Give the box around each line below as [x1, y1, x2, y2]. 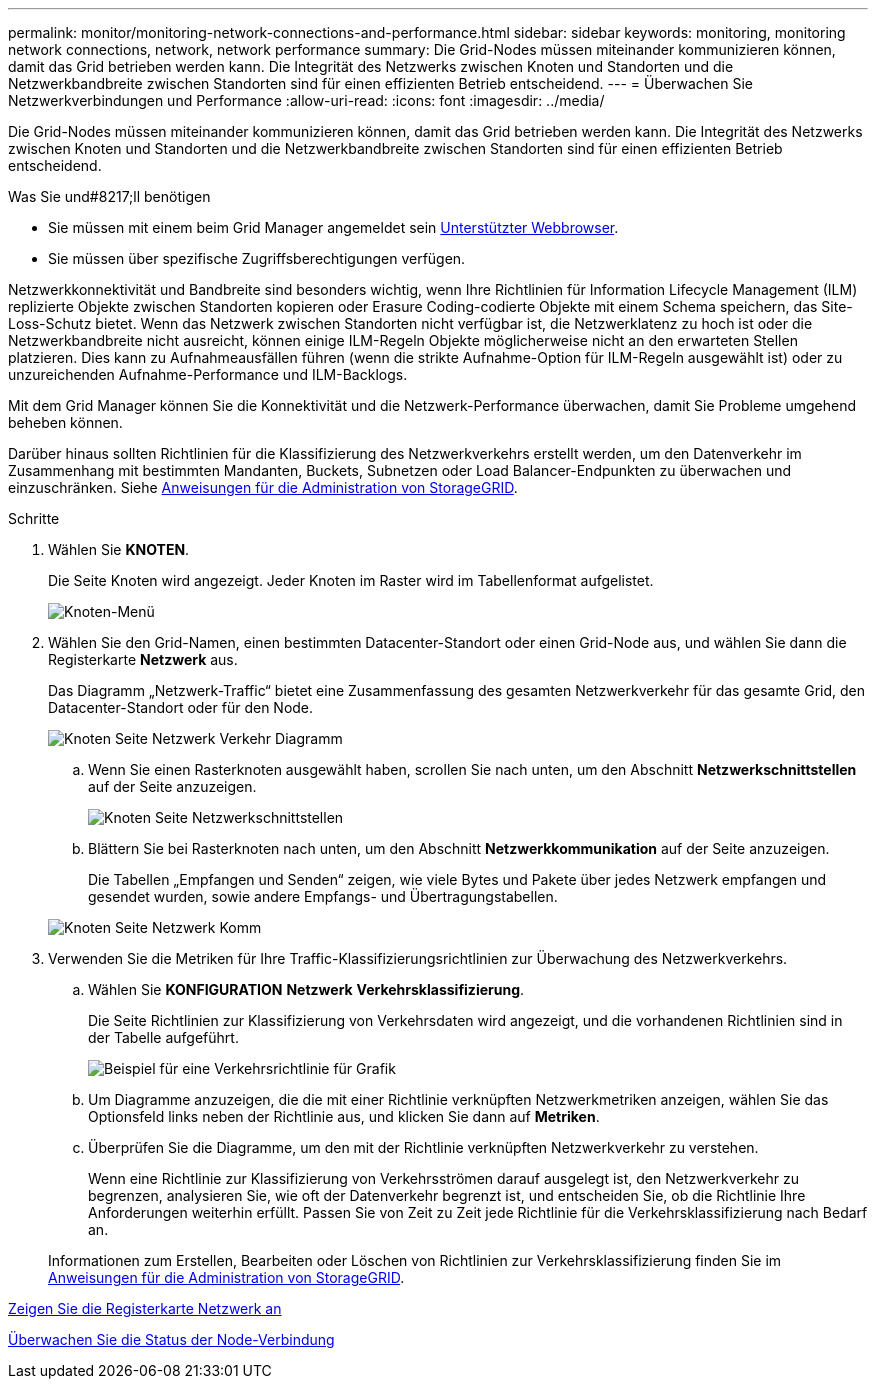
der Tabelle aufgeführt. [88, 1029, 239, 1046]
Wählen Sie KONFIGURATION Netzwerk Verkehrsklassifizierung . [88, 981, 525, 998]
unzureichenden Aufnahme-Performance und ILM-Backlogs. [8, 366, 408, 383]
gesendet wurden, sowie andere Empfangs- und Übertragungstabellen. [88, 888, 558, 905]
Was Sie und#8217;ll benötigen [8, 188, 211, 205]
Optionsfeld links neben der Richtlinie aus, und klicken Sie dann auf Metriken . [88, 1108, 600, 1125]
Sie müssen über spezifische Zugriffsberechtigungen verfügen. [48, 250, 466, 267]
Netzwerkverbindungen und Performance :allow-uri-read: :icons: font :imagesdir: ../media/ [8, 92, 605, 109]
